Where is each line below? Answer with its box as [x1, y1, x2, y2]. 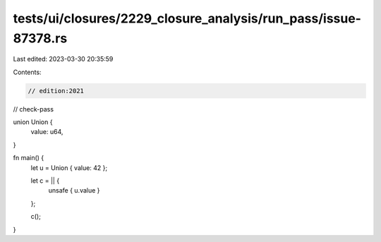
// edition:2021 [28, 87, 85, 95]
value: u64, [30, 128, 64, 136]
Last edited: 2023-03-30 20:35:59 [13, 55, 114, 63]
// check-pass [13, 104, 54, 113]
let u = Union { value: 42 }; [30, 163, 108, 172]
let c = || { [30, 176, 60, 185]
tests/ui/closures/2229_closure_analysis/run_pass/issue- [13, 11, 361, 26]
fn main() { [13, 154, 44, 162]
